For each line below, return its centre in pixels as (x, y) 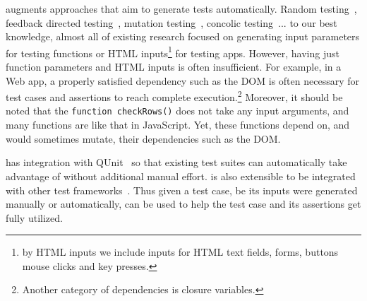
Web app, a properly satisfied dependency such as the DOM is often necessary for (183, 80)
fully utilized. (34, 217)
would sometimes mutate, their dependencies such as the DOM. (143, 138)
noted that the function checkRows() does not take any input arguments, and (178, 111)
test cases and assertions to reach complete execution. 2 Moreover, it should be (174, 96)
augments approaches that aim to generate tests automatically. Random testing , (181, 8)
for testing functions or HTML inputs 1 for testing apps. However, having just (173, 52)
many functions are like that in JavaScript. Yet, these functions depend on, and (178, 125)
